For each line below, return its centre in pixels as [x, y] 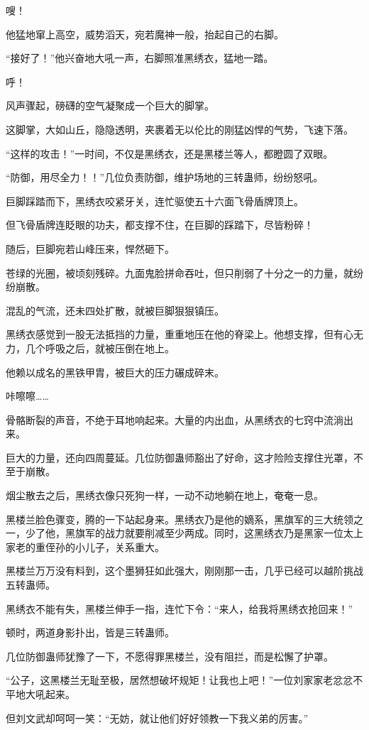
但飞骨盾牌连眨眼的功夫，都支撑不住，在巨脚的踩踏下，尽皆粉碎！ [160, 225]
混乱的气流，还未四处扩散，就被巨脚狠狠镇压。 [115, 310]
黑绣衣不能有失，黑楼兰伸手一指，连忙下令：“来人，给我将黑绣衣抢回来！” [180, 608]
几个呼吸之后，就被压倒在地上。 [100, 348]
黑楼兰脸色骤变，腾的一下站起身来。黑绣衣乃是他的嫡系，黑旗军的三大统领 [180, 519]
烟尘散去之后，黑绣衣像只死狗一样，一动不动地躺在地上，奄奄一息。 [165, 495]
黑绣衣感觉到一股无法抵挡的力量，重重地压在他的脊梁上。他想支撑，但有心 [180, 334]
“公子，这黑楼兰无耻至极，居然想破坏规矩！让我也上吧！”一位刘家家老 [170, 680]
